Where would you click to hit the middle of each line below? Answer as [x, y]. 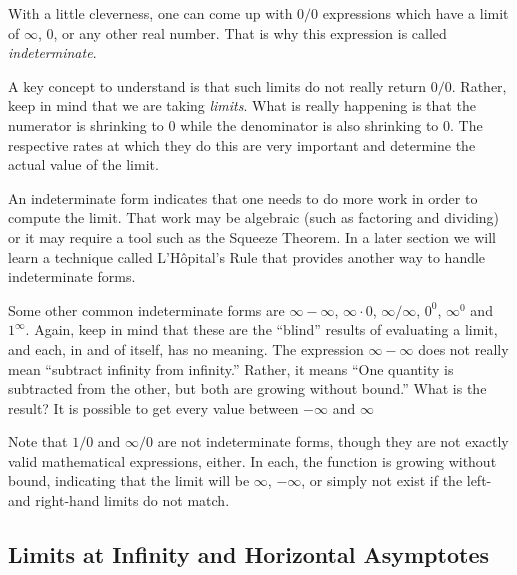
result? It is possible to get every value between [153, 407]
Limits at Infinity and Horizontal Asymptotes [248, 554]
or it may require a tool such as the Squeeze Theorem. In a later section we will [252, 236]
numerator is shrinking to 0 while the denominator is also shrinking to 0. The [245, 124]
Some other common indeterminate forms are [146, 309]
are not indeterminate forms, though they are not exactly [333, 441]
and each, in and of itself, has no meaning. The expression [186, 348]
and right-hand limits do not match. [119, 500]
